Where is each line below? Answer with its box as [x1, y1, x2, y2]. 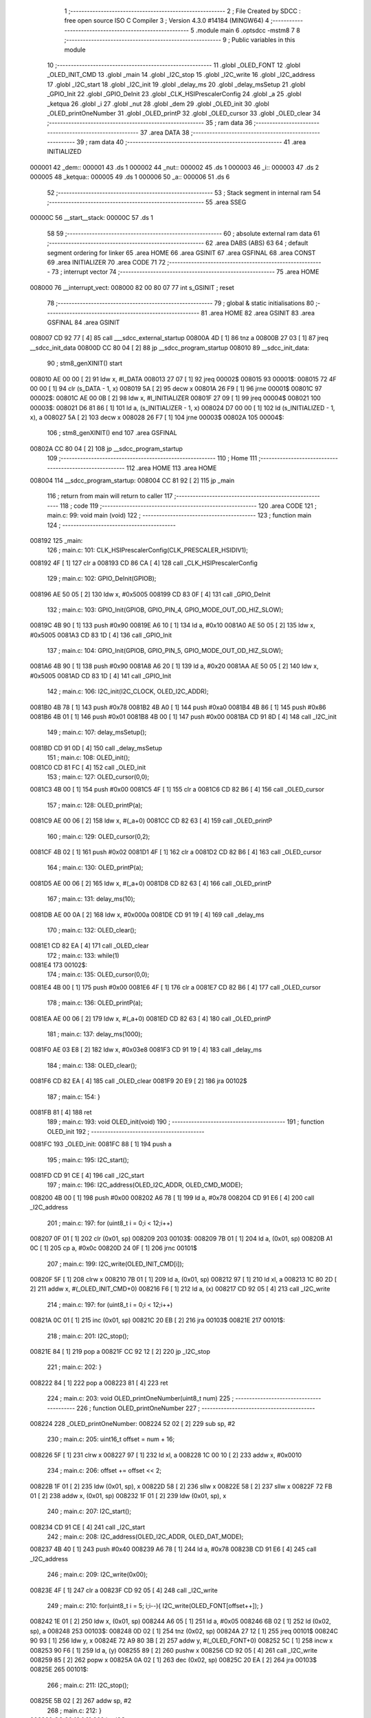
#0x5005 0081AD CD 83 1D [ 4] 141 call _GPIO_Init [30, 671, 172, 680]
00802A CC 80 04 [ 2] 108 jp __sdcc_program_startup [30, 444, 183, 453]
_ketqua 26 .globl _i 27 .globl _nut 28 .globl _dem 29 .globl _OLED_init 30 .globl [47, 100, 269, 108]
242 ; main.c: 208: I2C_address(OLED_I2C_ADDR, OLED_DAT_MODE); [47, 1532, 244, 1541]
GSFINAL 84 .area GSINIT [47, 318, 120, 326]
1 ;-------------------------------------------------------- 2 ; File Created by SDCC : [64, 7, 302, 15]
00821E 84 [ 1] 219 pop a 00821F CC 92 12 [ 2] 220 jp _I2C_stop [30, 1348, 211, 1356]
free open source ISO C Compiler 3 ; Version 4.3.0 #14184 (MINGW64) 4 [64, 16, 269, 25]
